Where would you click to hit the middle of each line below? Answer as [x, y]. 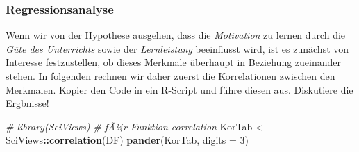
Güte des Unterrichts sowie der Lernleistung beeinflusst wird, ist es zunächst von [177, 48]
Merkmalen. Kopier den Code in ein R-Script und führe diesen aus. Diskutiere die [179, 89]
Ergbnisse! [27, 103]
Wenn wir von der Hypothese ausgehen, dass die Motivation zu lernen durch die [176, 35]
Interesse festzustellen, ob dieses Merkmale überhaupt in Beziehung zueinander [174, 62]
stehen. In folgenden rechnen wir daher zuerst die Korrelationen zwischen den [170, 76]
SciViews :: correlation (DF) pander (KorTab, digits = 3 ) [127, 140]
